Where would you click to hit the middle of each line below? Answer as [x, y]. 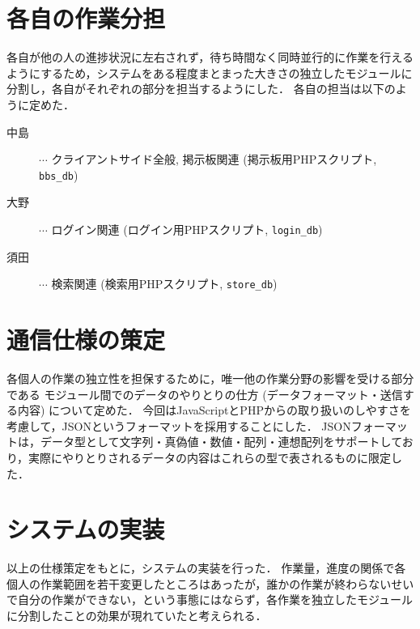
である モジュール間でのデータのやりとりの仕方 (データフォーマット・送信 [205, 394]
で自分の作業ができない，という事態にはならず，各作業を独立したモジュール [210, 599]
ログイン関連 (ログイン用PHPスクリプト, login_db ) [187, 229]
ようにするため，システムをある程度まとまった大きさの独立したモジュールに [210, 72]
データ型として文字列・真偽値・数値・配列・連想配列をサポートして [221, 442]
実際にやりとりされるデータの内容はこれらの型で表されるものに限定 [210, 457]
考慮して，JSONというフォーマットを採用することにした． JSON [179, 425]
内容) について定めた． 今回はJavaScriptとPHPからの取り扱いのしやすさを [214, 410]
